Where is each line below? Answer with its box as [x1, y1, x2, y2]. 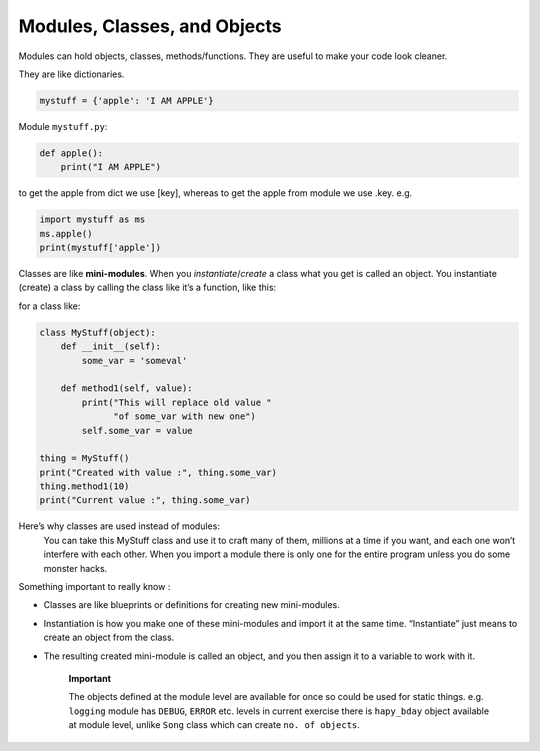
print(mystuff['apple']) [39, 242, 162, 254]
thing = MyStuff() [39, 453, 130, 464]
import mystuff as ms [39, 214, 146, 225]
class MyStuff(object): [39, 326, 157, 338]
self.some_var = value [81, 425, 194, 436]
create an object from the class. [43, 631, 175, 644]
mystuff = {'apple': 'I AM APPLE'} [39, 95, 214, 106]
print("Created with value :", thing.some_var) [39, 466, 277, 478]
